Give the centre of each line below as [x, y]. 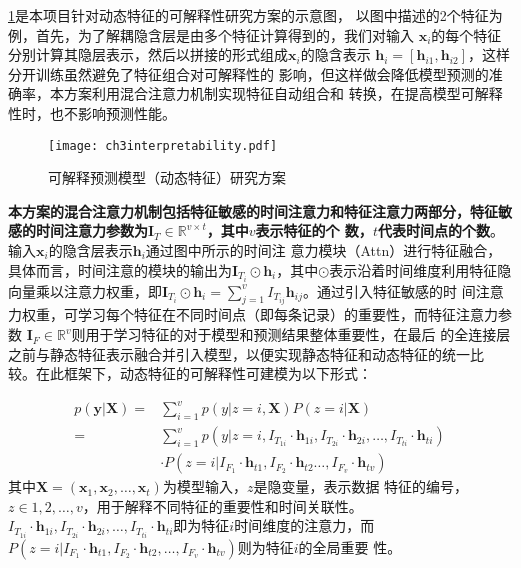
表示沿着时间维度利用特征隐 [420, 269]
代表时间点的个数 [433, 230]
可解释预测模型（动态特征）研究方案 [167, 177]
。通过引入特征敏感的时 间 [389, 290]
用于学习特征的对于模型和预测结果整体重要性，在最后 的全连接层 [298, 334]
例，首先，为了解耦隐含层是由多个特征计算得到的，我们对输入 [211, 34]
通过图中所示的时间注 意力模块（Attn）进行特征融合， [323, 250]
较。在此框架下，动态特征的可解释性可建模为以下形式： [190, 373]
